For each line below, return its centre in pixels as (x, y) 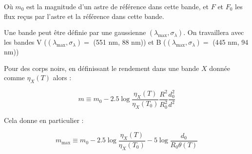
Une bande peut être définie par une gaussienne (75, 32)
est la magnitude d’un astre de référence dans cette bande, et (117, 6)
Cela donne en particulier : (44, 120)
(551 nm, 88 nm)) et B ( (130, 42)
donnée (220, 68)
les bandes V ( (25, 42)
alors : (62, 77)
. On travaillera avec (214, 32)
